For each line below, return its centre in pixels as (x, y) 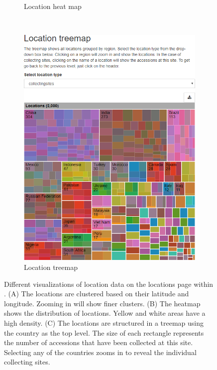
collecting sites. (27, 362)
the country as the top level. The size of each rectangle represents (104, 332)
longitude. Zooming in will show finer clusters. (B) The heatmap (102, 303)
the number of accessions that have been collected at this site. (99, 342)
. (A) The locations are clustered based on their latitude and (97, 294)
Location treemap (51, 267)
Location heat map (53, 6)
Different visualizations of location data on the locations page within (109, 284)
